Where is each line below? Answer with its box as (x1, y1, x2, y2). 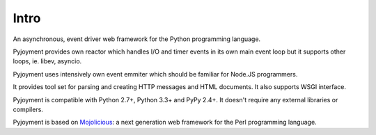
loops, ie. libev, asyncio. (13, 57, 82, 65)
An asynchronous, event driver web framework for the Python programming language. (13, 35, 261, 43)
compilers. (13, 105, 43, 113)
